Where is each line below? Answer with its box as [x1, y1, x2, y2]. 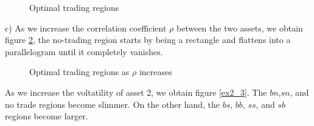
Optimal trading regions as [29, 65, 130, 78]
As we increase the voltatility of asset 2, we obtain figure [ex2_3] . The [5, 85, 267, 98]
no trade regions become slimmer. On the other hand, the [5, 98, 220, 110]
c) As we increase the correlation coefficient [5, 21, 167, 34]
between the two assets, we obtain [176, 21, 303, 34]
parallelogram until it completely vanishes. [5, 45, 163, 58]
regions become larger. [5, 110, 88, 122]
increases [139, 65, 172, 78]
